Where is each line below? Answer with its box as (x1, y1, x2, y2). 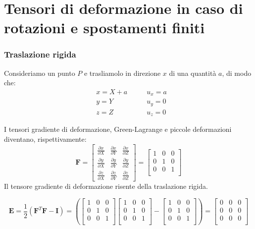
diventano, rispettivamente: (4, 134, 87, 144)
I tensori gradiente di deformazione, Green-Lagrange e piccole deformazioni (4, 124, 232, 134)
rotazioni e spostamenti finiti (4, 17, 205, 38)
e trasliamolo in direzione (84, 67, 161, 78)
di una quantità (169, 67, 216, 78)
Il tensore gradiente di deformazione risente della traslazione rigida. (4, 180, 208, 191)
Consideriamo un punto (4, 67, 75, 78)
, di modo (222, 67, 252, 78)
